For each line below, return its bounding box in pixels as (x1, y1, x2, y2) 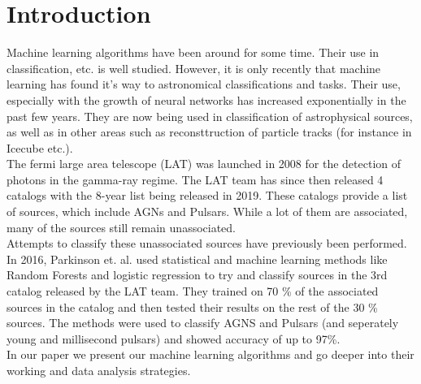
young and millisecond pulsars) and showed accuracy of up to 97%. (7, 330, 341, 347)
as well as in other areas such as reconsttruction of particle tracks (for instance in (7, 123, 412, 140)
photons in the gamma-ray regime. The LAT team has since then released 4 (7, 170, 384, 188)
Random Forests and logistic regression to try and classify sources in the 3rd (7, 266, 388, 283)
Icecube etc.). (7, 139, 73, 156)
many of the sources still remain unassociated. (7, 218, 237, 235)
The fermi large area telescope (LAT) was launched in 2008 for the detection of (7, 155, 401, 172)
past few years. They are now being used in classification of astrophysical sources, (7, 107, 413, 124)
